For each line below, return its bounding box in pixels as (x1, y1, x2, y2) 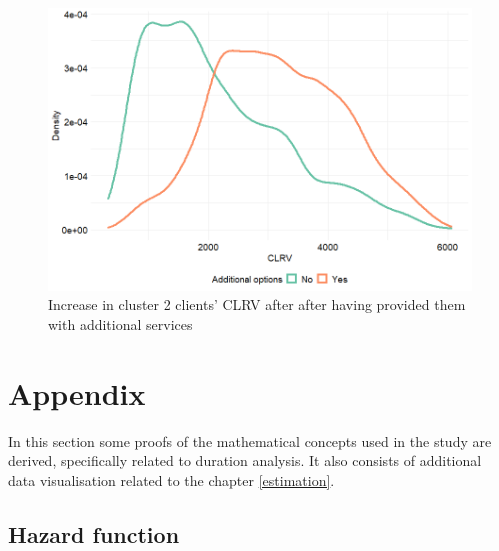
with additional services (48, 313, 193, 334)
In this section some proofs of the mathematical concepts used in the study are (8, 430, 492, 451)
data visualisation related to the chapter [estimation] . (8, 469, 335, 490)
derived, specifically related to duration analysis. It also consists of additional (8, 450, 482, 471)
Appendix (8, 372, 146, 413)
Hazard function (8, 518, 180, 549)
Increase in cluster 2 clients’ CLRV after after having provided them (48, 294, 466, 315)
